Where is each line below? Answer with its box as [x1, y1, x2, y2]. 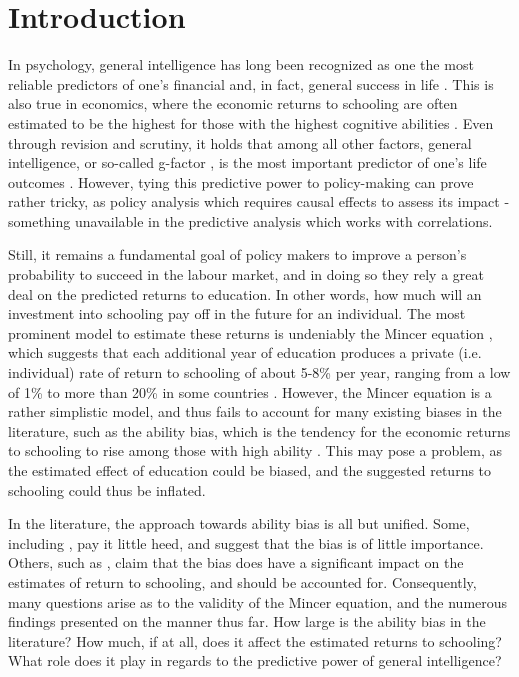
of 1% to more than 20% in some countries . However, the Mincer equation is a [8, 381, 492, 402]
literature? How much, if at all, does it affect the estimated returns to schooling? [8, 630, 502, 651]
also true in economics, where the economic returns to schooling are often [8, 93, 458, 114]
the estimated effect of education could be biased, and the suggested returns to [8, 460, 492, 480]
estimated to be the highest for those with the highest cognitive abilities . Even [8, 112, 494, 133]
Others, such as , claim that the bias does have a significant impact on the [8, 552, 464, 573]
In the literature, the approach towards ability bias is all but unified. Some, [8, 513, 470, 534]
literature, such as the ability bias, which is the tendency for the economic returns [8, 420, 511, 441]
